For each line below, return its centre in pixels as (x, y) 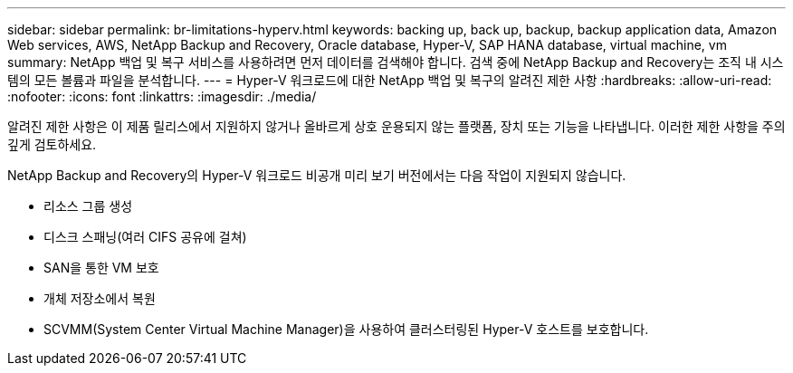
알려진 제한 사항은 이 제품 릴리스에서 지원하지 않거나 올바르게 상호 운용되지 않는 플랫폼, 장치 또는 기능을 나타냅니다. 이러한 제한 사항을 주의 (396, 126)
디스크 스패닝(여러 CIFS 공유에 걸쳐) (145, 237)
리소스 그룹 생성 (88, 206)
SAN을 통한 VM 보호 (101, 268)
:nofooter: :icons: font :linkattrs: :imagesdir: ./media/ (162, 96)
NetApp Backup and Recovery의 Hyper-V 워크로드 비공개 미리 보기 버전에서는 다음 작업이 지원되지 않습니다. (317, 175)
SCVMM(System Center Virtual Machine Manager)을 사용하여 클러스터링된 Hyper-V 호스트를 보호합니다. (346, 329)
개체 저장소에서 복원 (100, 298)
